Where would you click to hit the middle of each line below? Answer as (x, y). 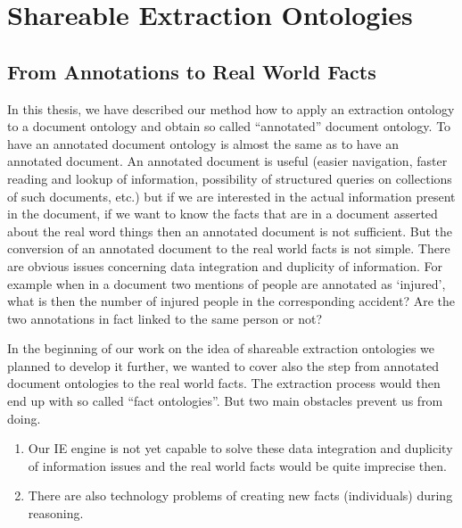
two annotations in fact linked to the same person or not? (165, 318)
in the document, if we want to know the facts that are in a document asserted (223, 214)
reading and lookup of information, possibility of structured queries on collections (230, 178)
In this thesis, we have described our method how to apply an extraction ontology (231, 108)
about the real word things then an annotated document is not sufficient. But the (230, 231)
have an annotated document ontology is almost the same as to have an (203, 143)
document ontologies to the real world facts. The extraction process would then (224, 383)
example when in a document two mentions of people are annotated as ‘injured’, (227, 283)
